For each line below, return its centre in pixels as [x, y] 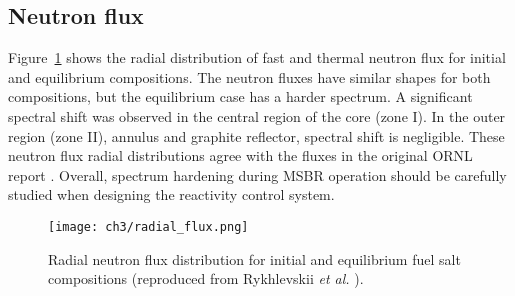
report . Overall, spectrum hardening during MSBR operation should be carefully [257, 174]
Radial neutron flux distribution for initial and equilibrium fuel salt [254, 258]
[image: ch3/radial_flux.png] [148, 226]
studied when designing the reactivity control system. [171, 194]
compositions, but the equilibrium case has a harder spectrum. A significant [240, 96]
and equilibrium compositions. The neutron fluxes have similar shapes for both [249, 76]
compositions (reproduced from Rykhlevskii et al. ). [206, 278]
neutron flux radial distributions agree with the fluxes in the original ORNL [240, 155]
